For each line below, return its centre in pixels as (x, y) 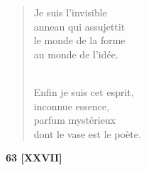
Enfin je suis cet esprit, (84, 91)
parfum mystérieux (75, 120)
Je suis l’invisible (70, 12)
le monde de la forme (79, 40)
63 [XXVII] (34, 158)
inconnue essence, (72, 106)
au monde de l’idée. (76, 54)
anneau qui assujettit (79, 26)
